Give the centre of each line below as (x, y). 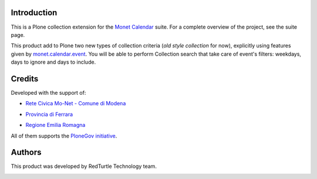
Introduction (34, 13)
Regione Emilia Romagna (55, 125)
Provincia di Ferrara (49, 114)
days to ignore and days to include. (53, 62)
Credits (25, 79)
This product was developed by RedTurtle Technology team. (84, 166)
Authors (26, 152)
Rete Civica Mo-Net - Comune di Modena (76, 104)
